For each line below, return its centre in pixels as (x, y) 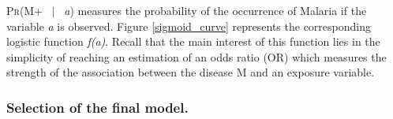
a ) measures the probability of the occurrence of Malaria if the (215, 10)
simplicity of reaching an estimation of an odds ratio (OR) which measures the (196, 56)
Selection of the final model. (97, 107)
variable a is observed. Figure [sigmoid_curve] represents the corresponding (189, 26)
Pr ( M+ (25, 10)
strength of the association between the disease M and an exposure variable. (191, 72)
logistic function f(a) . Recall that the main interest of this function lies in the (193, 41)
